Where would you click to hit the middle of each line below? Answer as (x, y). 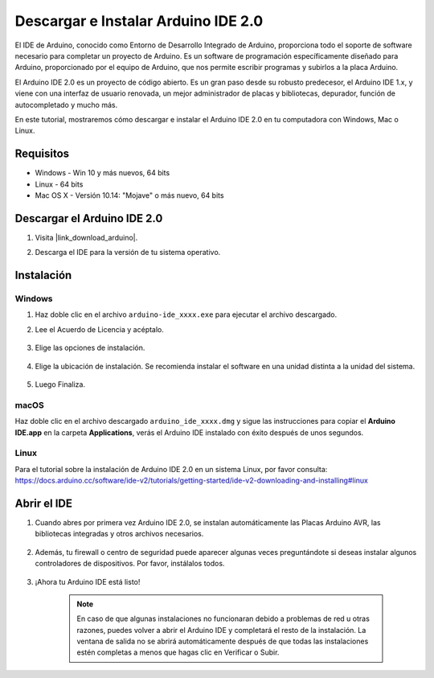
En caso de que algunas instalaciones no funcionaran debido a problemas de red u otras (223, 618)
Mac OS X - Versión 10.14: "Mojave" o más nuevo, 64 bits (129, 195)
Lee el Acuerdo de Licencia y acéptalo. (100, 329)
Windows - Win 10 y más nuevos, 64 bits (102, 173)
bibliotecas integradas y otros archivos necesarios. (119, 534)
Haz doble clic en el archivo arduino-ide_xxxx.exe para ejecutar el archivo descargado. (186, 314)
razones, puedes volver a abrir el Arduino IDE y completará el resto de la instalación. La (221, 630)
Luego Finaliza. (60, 384)
